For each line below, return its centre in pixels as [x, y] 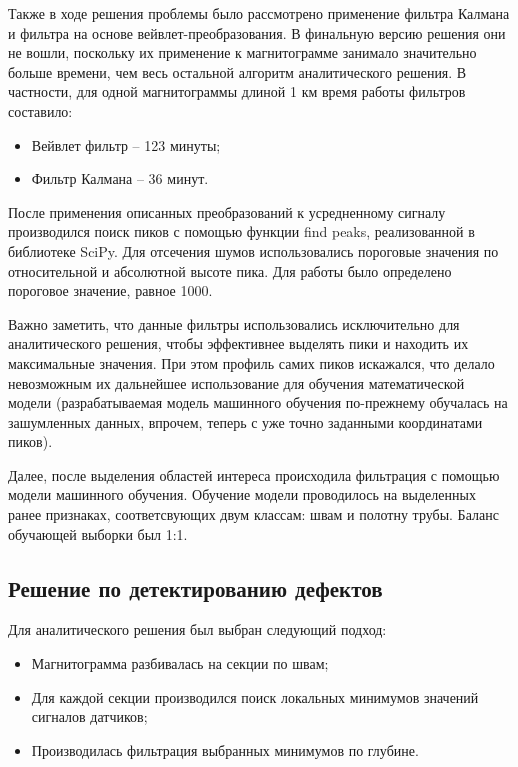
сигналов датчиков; [89, 716]
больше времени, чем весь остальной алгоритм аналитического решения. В [237, 71]
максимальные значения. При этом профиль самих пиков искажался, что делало [251, 362]
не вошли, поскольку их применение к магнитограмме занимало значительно [242, 52]
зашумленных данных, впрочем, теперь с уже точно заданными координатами [245, 421]
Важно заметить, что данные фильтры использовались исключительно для [234, 323]
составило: [40, 110]
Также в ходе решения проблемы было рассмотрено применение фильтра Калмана [259, 13]
